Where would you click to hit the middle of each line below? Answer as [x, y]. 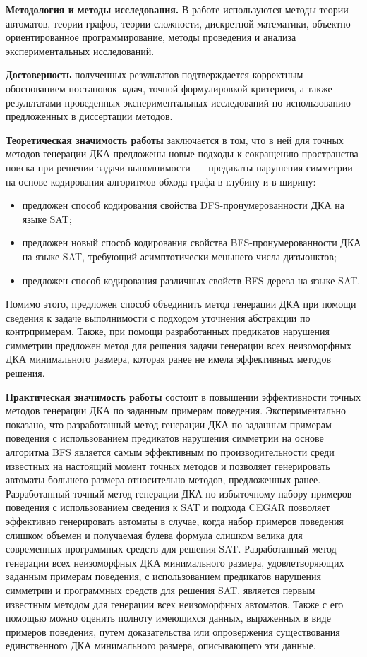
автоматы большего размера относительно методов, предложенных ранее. [163, 480]
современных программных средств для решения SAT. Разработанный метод [171, 549]
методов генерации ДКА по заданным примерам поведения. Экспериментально [176, 410]
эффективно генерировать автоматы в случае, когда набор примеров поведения [175, 521]
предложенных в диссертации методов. [89, 116]
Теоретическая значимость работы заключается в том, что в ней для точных [175, 139]
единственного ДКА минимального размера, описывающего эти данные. [161, 645]
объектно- [333, 23]
